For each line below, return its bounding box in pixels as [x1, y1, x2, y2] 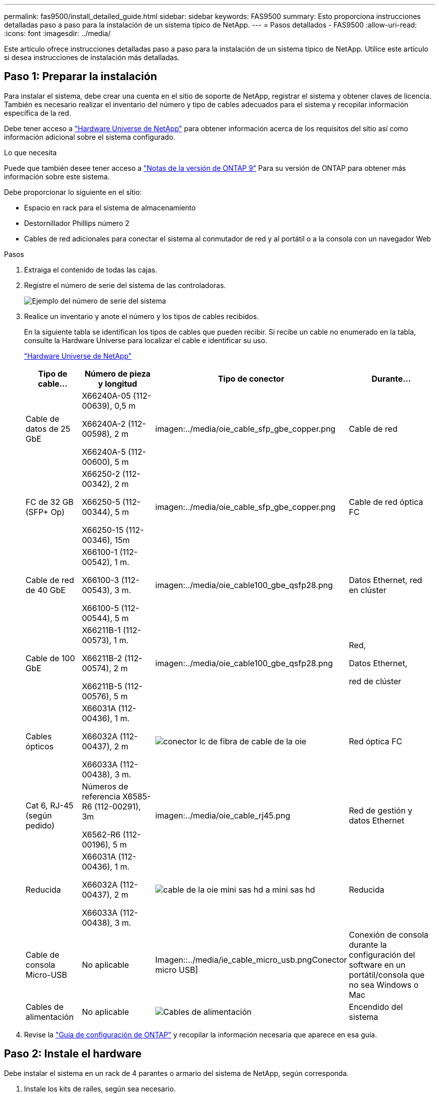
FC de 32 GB [26, 496, 74, 507]
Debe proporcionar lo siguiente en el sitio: [4, 187, 142, 196]
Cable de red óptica [349, 496, 423, 507]
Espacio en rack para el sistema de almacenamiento [24, 203, 196, 212]
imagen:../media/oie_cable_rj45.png [155, 810, 291, 820]
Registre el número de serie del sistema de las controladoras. [24, 281, 226, 290]
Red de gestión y [349, 805, 412, 815]
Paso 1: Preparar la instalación [4, 70, 157, 83]
